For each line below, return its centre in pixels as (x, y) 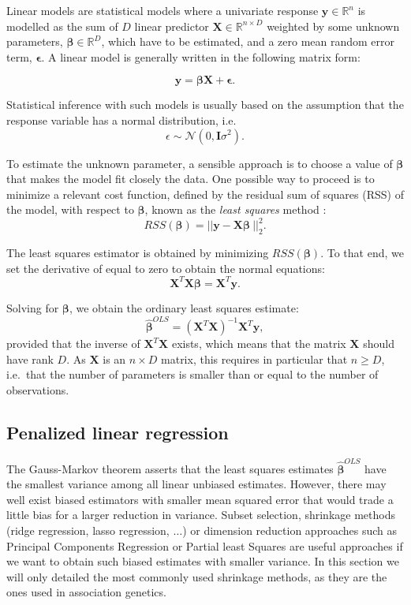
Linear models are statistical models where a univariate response (163, 10)
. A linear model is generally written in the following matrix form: (201, 56)
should (379, 344)
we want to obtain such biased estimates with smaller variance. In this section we (203, 561)
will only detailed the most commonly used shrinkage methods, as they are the (197, 576)
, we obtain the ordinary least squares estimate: (184, 307)
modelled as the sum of (62, 26)
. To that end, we (362, 253)
